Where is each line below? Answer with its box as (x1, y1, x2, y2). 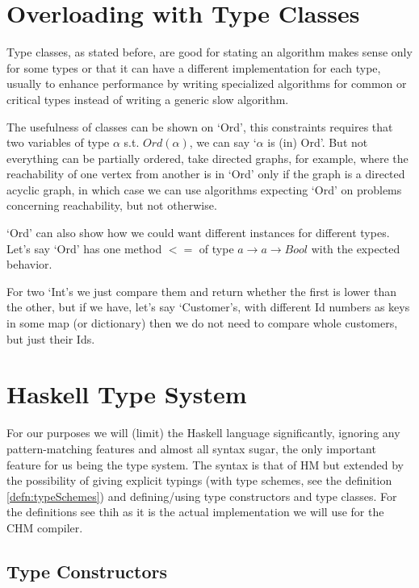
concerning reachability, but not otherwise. (6, 197, 217, 214)
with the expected (311, 240, 400, 256)
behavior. (6, 256, 52, 273)
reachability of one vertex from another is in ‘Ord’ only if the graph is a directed (6, 165, 405, 182)
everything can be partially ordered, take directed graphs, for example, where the (6, 149, 409, 166)
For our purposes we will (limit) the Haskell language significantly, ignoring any (6, 424, 400, 441)
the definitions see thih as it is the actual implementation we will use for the (6, 503, 384, 520)
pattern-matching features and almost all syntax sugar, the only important (6, 440, 376, 457)
